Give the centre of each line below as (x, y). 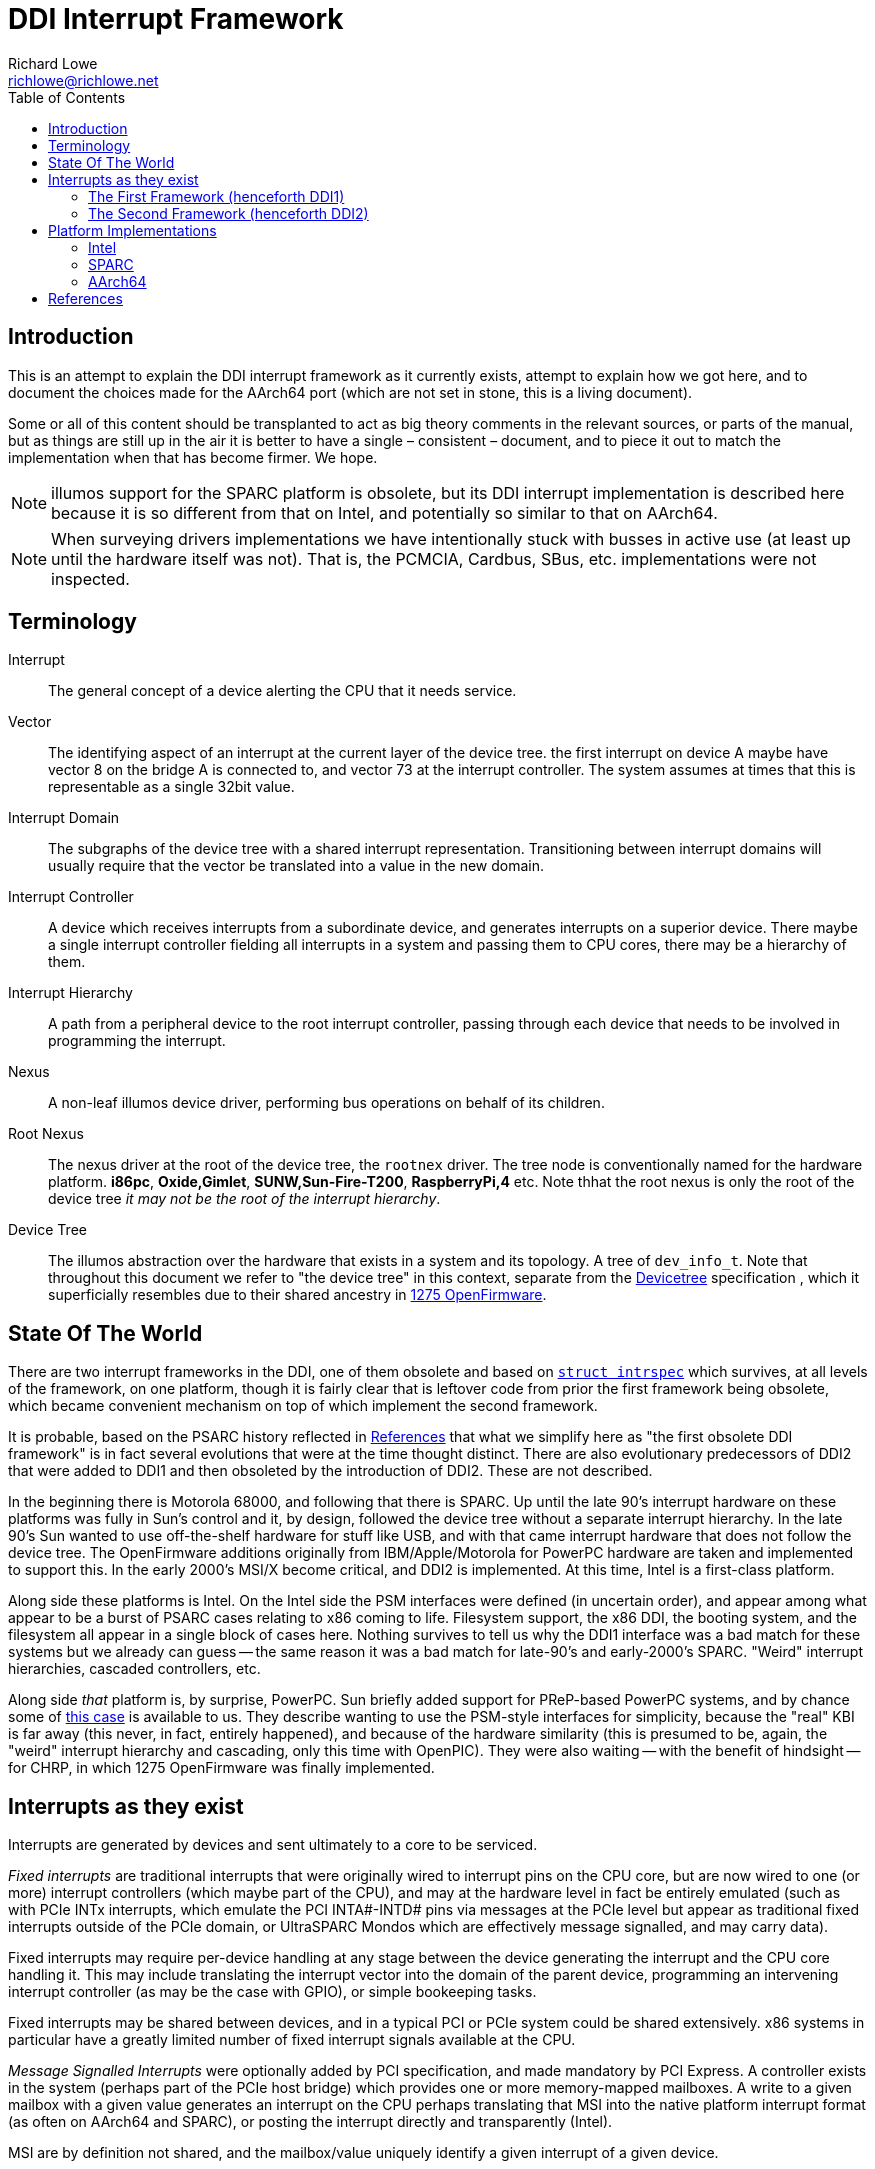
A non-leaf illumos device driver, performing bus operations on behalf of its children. (326, 1103)
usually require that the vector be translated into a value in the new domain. (296, 866)
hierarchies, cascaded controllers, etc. (134, 1669)
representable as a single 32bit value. (171, 787)
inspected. (90, 578)
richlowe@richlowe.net (83, 80)
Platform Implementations (132, 230)
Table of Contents (67, 97)
